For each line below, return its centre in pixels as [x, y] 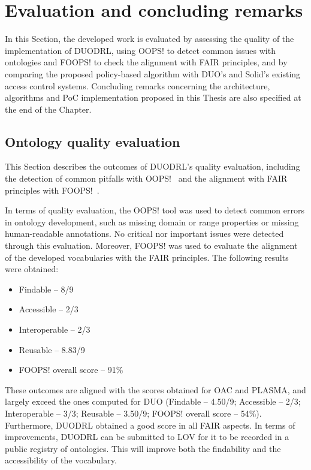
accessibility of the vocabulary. [61, 460]
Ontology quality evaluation [93, 141]
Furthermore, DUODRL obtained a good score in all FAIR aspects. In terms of [150, 425]
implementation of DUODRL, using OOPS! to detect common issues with [140, 50]
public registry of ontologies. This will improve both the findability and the [143, 448]
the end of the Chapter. [48, 109]
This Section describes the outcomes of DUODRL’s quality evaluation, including [153, 166]
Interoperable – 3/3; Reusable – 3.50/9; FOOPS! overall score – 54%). [133, 413]
